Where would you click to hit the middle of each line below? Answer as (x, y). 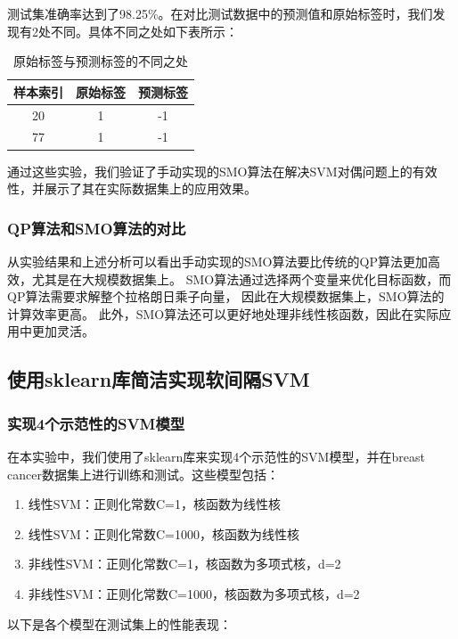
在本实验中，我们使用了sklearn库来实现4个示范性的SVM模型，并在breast (216, 456)
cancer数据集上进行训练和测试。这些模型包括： (143, 474)
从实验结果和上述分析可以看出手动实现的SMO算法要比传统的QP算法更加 (217, 261)
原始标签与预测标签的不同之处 (101, 61)
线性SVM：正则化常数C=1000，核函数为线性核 (164, 533)
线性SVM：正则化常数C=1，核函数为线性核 (154, 504)
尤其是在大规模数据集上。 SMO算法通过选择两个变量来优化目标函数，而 (241, 279)
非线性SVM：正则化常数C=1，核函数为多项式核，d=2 (184, 564)
